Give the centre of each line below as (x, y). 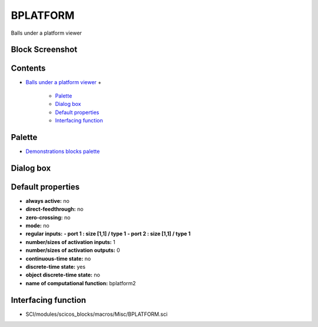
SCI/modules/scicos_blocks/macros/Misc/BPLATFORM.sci (97, 314)
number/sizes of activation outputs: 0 (73, 251)
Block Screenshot (44, 50)
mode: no (37, 226)
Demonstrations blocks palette (63, 151)
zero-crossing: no (48, 217)
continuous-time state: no (58, 258)
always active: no (48, 201)
